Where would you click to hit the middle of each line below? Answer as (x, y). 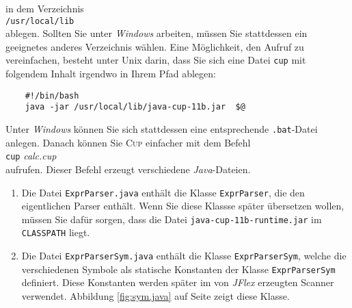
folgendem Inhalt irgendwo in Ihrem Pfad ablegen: (111, 74)
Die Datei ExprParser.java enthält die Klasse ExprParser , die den (163, 192)
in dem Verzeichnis (45, 8)
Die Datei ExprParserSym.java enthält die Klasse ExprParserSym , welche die (184, 256)
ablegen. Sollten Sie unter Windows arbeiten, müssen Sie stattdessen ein (157, 33)
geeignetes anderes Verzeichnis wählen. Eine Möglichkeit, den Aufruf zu (155, 46)
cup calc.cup (31, 156)
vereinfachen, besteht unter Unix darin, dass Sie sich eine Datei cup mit (156, 60)
